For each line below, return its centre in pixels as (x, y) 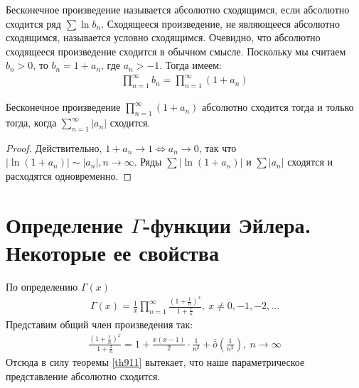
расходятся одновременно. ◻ (69, 176)
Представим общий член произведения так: (100, 324)
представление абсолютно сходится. (83, 376)
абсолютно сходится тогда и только (278, 107)
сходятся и (310, 162)
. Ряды (148, 162)
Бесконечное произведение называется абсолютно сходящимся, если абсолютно (178, 9)
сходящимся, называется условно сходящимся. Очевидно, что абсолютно (163, 37)
